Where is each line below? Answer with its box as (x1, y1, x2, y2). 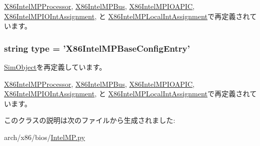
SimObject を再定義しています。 (4, 62, 106, 72)
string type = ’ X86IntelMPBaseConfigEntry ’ (4, 42, 190, 54)
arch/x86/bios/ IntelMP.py (4, 131, 85, 142)
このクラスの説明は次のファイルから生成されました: (4, 115, 175, 125)
